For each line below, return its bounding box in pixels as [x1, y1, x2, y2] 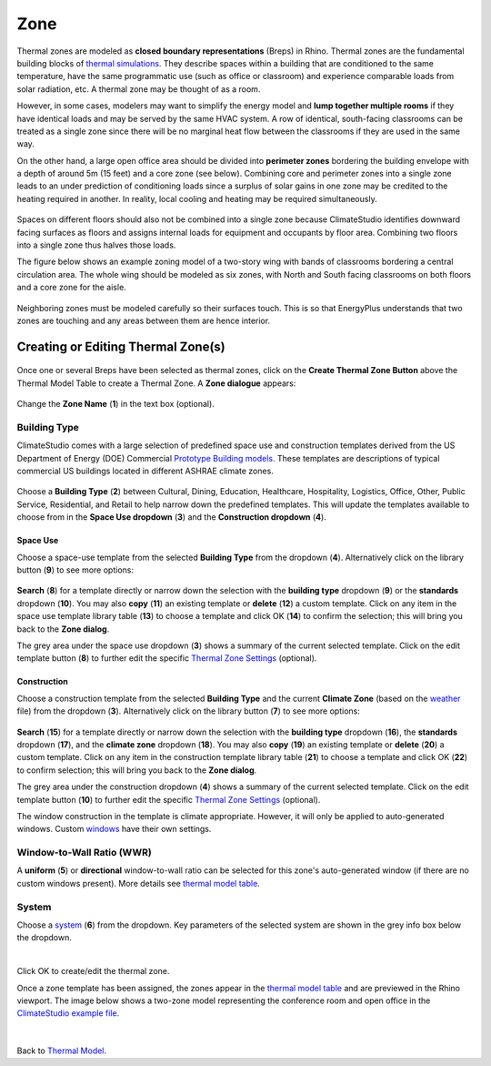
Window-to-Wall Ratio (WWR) [16, 847, 152, 859]
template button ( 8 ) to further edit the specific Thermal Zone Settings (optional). [16, 653, 317, 664]
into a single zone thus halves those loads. [16, 239, 176, 250]
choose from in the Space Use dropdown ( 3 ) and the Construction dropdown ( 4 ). [16, 512, 326, 523]
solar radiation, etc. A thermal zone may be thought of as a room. [16, 83, 261, 95]
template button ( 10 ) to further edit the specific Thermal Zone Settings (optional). [16, 794, 321, 805]
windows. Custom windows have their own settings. [16, 824, 212, 835]
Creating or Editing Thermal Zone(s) [16, 339, 226, 354]
